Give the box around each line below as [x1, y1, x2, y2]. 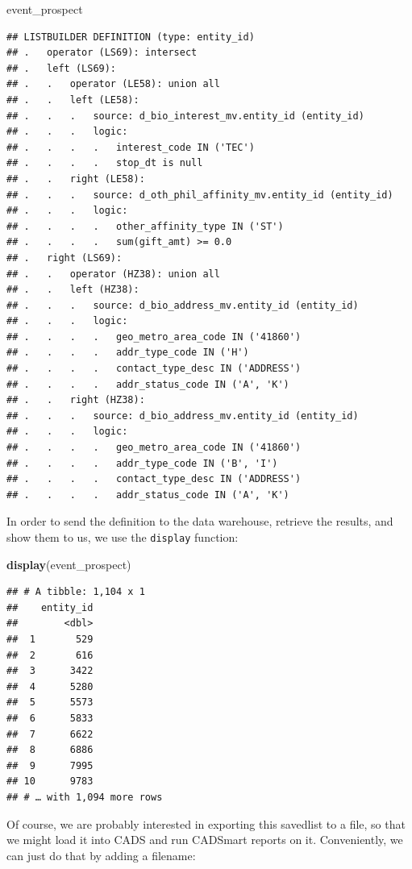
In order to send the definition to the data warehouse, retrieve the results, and [6, 513, 393, 530]
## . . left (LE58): [6, 94, 139, 106]
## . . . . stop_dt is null [6, 157, 203, 169]
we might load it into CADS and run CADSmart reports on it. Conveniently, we [6, 831, 403, 848]
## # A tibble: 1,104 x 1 [6, 586, 145, 598]
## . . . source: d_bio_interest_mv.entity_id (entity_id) [6, 110, 364, 122]
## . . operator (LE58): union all [6, 78, 220, 90]
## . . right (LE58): [6, 173, 145, 185]
